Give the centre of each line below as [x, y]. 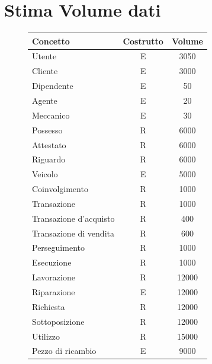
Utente [44, 56]
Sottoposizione [58, 321]
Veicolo [45, 174]
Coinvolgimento [60, 189]
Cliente [45, 71]
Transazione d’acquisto [73, 218]
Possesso [47, 130]
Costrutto [143, 41]
